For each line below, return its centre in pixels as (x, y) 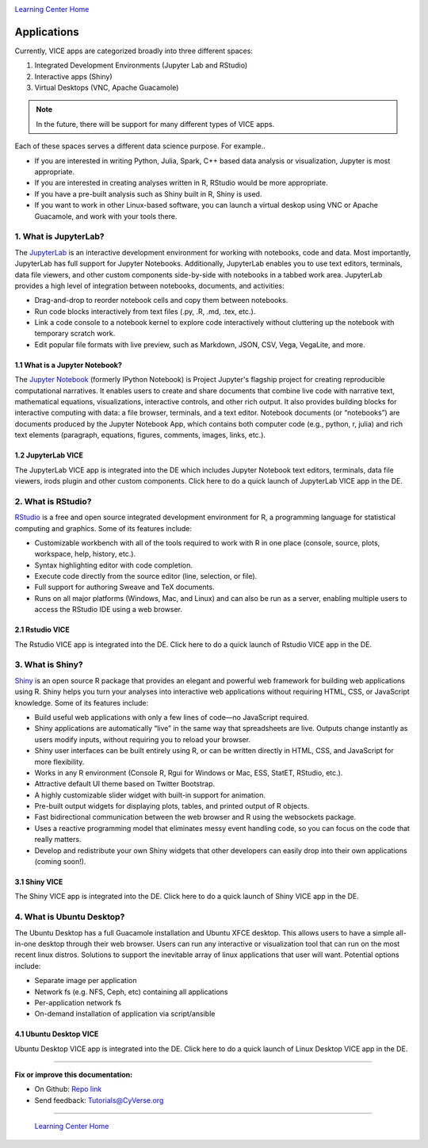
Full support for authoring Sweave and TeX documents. (124, 587)
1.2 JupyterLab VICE (49, 455)
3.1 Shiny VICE (39, 882)
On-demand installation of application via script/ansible (125, 1014)
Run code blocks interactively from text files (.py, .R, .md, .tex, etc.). (145, 311)
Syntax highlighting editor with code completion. (114, 565)
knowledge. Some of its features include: (82, 702)
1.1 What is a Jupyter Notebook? (69, 365)
